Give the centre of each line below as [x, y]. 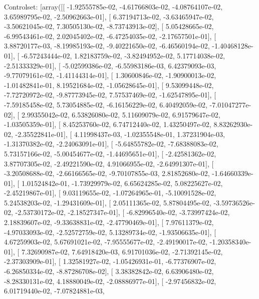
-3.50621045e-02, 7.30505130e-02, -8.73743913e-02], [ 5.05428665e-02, [109, 26]
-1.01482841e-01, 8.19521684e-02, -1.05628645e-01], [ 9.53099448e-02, [109, 85]
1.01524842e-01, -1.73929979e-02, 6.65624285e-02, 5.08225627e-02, [122, 183]
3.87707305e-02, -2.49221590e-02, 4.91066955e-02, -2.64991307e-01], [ [109, 163]
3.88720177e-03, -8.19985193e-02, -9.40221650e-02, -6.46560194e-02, [107, 46]
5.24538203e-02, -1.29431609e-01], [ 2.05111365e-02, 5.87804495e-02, [108, 202]
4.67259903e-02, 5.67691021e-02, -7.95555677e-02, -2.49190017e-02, [106, 242]
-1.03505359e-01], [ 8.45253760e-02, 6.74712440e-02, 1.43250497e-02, [108, 124]
